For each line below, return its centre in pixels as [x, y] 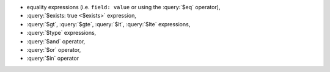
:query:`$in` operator [53, 59]
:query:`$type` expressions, [61, 33]
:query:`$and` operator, [56, 41]
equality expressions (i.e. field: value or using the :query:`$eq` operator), [123, 7]
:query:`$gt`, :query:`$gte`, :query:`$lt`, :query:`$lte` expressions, [108, 24]
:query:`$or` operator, [54, 49]
